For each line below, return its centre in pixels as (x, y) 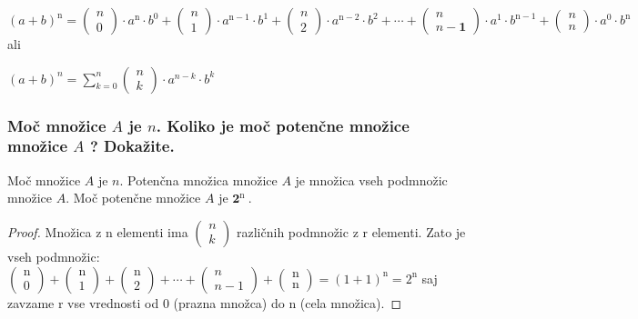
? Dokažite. (132, 146)
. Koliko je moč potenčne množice (283, 125)
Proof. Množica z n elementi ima (98, 231)
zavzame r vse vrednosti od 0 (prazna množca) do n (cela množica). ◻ (205, 302)
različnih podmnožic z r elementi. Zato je (351, 231)
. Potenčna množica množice (198, 179)
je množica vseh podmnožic (371, 179)
